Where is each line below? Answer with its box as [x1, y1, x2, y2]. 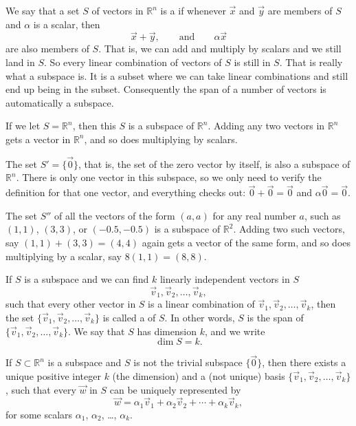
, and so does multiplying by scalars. [84, 131, 238, 146]
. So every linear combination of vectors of [44, 55, 222, 69]
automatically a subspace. [5, 95, 114, 109]
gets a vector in [5, 131, 71, 146]
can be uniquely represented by [109, 382, 241, 396]
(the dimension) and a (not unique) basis [112, 369, 285, 383]
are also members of [5, 41, 89, 56]
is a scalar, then [33, 17, 100, 31]
